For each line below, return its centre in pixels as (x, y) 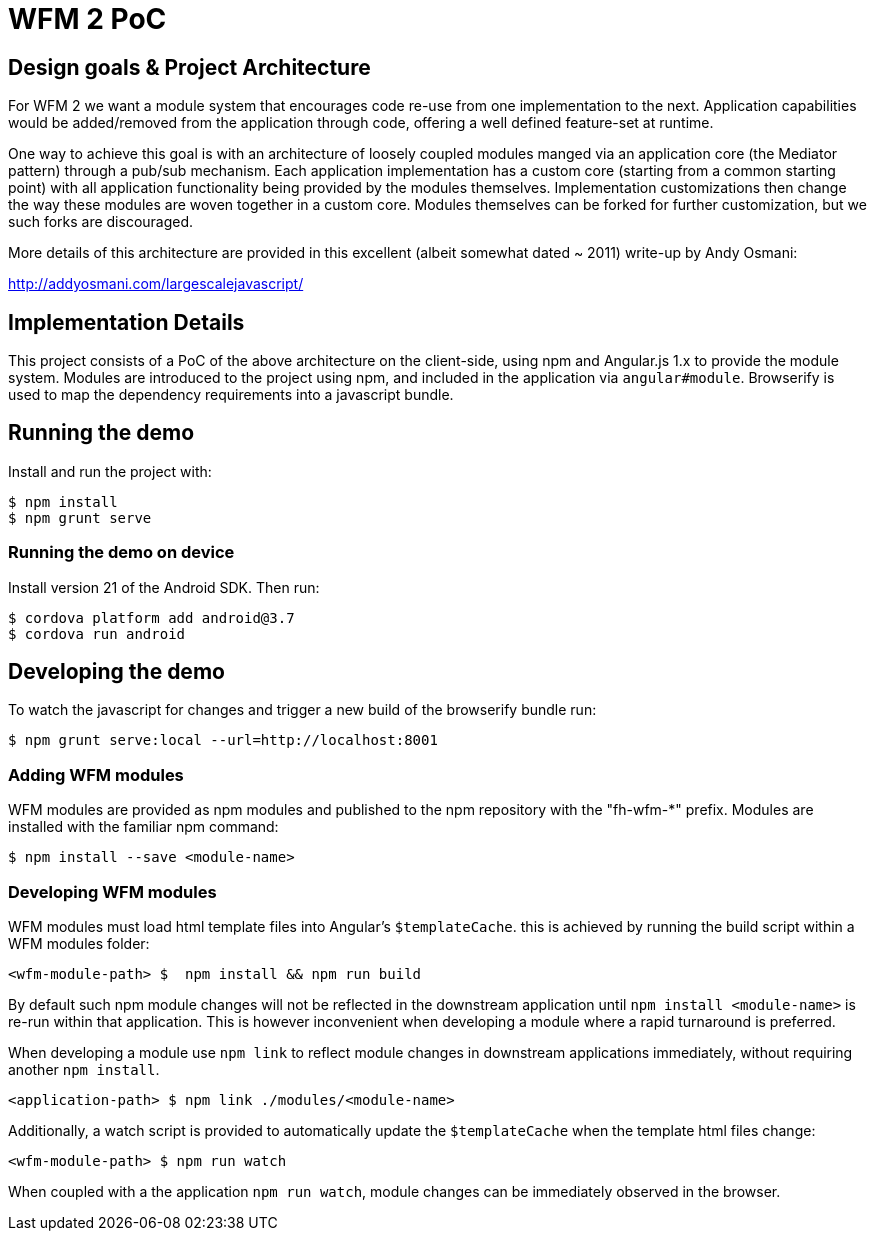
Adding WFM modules (96, 774)
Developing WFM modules (112, 891)
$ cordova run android (97, 633)
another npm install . (84, 1069)
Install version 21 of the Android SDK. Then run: (164, 587)
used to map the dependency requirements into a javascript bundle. (231, 395)
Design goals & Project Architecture (189, 67)
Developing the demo (116, 672)
